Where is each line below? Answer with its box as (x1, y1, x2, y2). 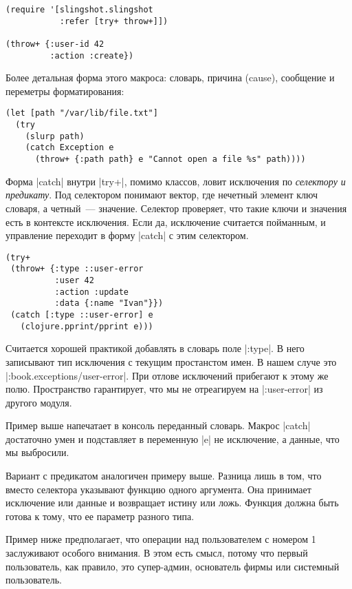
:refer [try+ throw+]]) (59, 16, 168, 26)
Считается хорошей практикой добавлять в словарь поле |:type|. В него (5, 341, 305, 355)
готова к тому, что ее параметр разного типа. (5, 508, 195, 523)
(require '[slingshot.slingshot (5, 5, 153, 14)
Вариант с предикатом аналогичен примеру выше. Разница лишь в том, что (5, 468, 322, 483)
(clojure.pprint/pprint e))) (20, 321, 153, 331)
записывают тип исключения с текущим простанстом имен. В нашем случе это (5, 354, 337, 369)
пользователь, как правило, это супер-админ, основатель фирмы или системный (5, 559, 340, 573)
